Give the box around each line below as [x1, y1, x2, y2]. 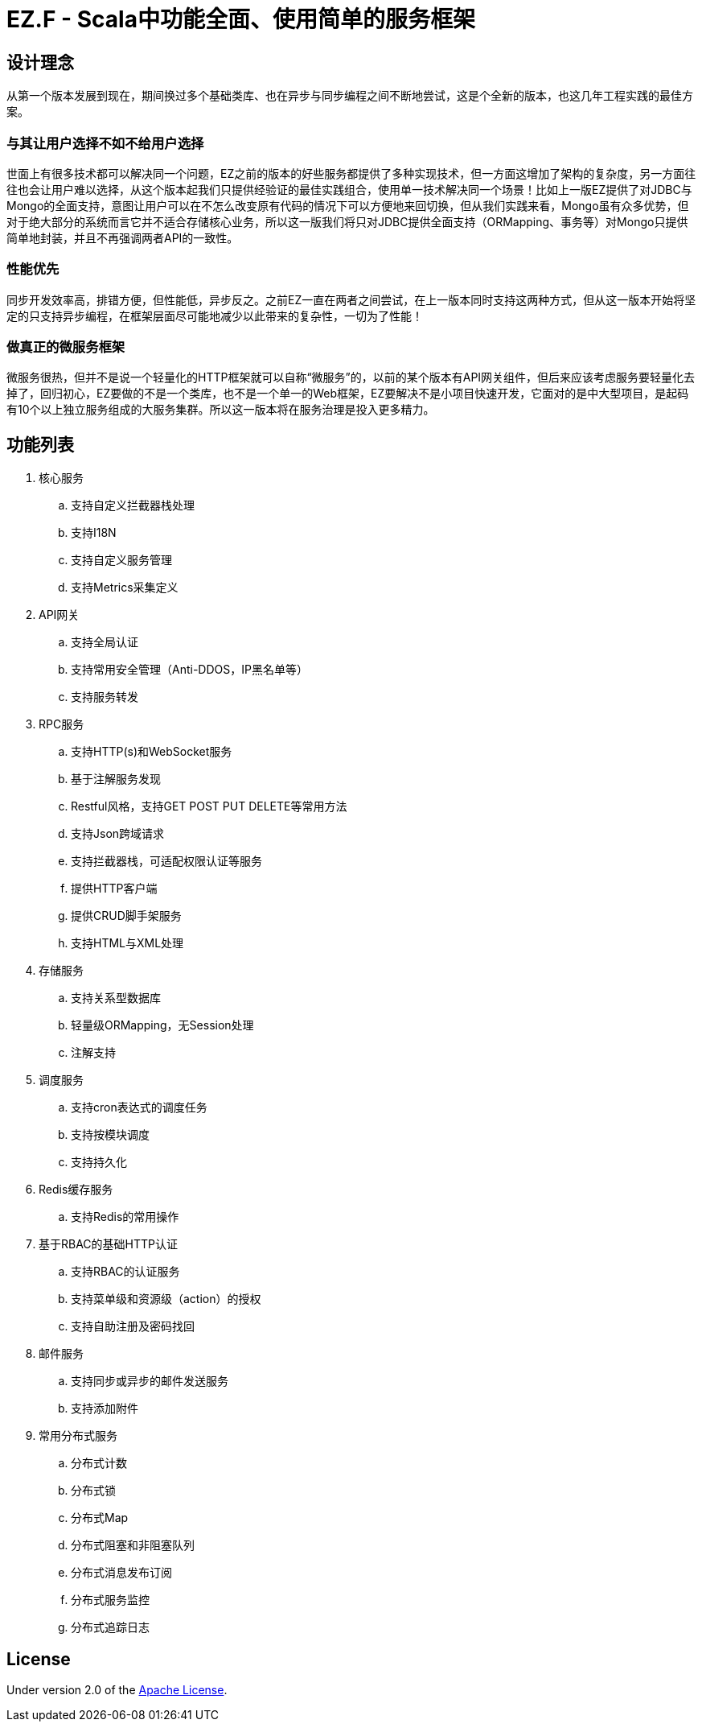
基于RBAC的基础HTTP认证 [39, 1237, 178, 1252]
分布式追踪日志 [71, 1620, 150, 1635]
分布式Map [71, 1511, 129, 1525]
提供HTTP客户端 [71, 881, 158, 896]
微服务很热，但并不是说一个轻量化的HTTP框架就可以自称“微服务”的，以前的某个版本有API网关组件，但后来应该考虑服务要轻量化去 [6, 370, 696, 385]
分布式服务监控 [71, 1593, 150, 1607]
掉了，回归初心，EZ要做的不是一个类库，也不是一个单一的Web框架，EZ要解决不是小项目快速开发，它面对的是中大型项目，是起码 [6, 386, 689, 401]
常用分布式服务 [39, 1429, 117, 1443]
